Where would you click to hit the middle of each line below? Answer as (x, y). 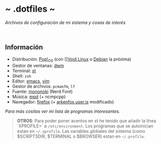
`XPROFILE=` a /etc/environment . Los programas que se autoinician (85, 126)
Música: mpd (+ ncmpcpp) (39, 97)
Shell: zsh (22, 76)
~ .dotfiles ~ (30, 9)
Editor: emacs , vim (31, 81)
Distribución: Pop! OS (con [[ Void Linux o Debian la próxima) (72, 60)
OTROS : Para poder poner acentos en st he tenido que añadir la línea (86, 121)
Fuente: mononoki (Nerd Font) (42, 91)
